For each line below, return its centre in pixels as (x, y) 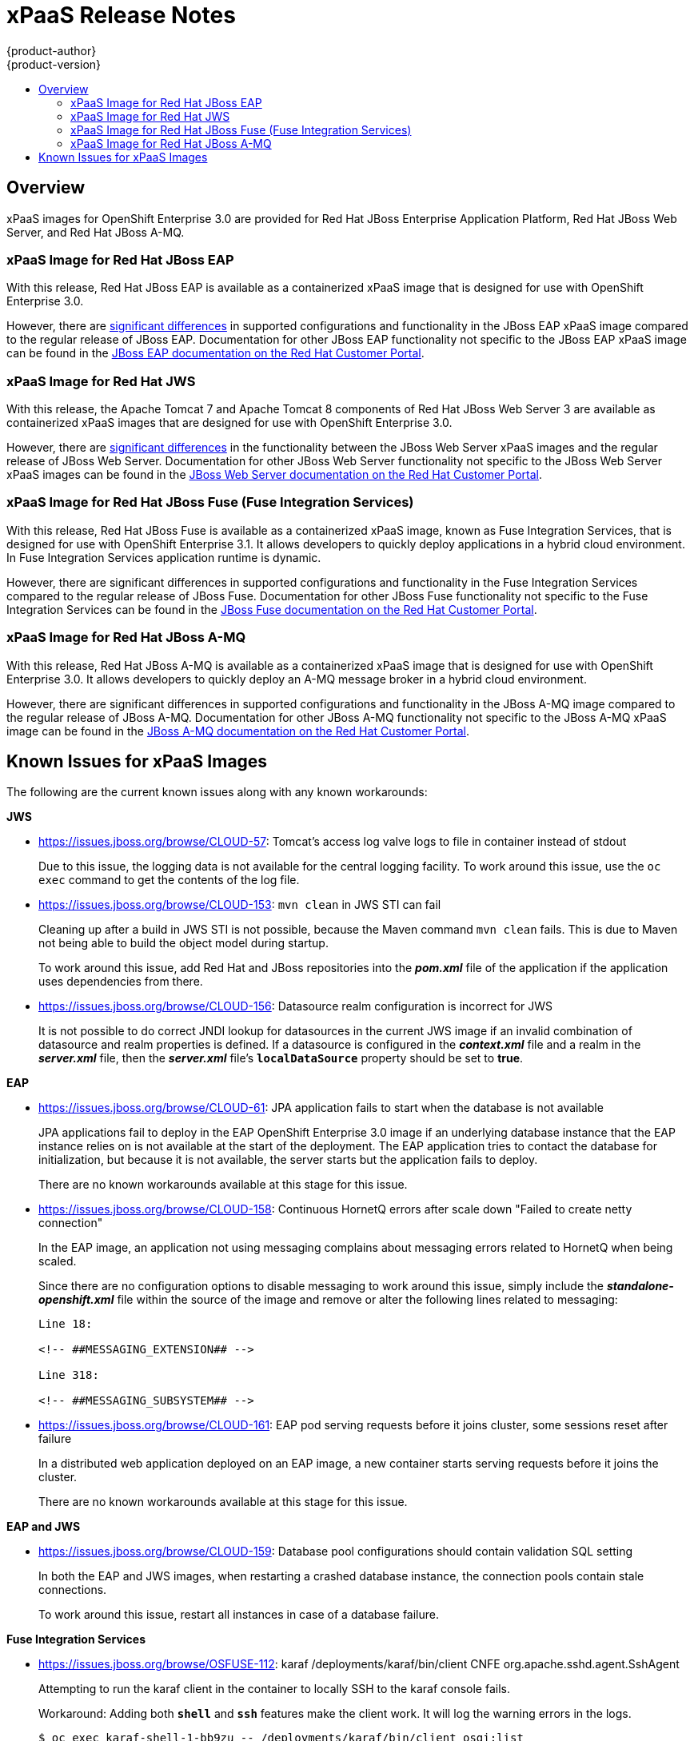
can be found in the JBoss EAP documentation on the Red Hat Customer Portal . (215, 353)
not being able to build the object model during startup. (183, 943)
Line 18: (66, 1324)
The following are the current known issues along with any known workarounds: (217, 792)
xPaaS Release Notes (121, 15)
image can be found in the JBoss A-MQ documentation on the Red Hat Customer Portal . (238, 731)
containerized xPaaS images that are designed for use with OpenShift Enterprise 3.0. (229, 423)
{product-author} (52, 50)
